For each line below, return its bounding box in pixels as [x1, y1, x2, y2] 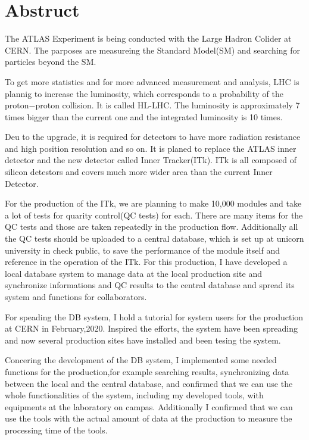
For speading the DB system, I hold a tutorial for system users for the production [5, 310, 304, 323]
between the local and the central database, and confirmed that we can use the [5, 377, 293, 389]
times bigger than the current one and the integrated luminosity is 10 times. [5, 110, 283, 123]
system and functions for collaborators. [5, 291, 147, 302]
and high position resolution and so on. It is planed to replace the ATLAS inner [5, 142, 296, 154]
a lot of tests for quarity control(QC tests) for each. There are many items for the [5, 208, 303, 221]
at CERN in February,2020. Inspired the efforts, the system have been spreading [5, 322, 298, 335]
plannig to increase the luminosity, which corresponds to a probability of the [5, 87, 283, 99]
